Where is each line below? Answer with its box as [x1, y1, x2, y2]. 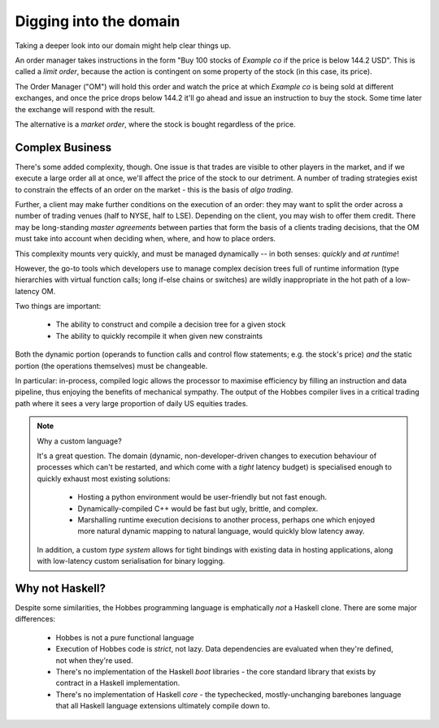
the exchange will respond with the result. [15, 104, 155, 114]
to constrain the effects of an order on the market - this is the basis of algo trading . [15, 184, 293, 194]
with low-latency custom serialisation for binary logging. [37, 557, 225, 566]
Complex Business [15, 141, 112, 154]
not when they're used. [55, 655, 133, 665]
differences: [15, 614, 56, 624]
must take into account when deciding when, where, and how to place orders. [15, 234, 276, 244]
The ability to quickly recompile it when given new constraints [55, 331, 263, 340]
